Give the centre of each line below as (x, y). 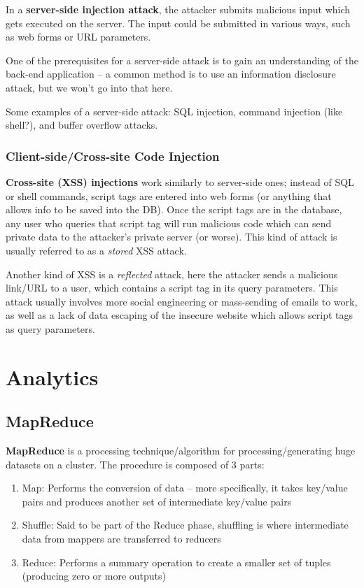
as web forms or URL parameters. (78, 37)
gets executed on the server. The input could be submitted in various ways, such (178, 23)
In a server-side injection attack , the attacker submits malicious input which (178, 9)
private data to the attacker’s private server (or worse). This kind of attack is (171, 237)
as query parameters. (50, 328)
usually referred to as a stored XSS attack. (96, 250)
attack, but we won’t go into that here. (89, 87)
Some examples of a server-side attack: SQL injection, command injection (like (174, 111)
